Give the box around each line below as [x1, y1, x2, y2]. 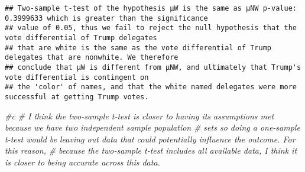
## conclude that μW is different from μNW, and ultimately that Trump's [5, 63, 301, 72]
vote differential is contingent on [5, 73, 149, 82]
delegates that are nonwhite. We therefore [5, 53, 179, 62]
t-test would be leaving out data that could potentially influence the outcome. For [5, 132, 296, 145]
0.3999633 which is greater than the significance [5, 14, 208, 22]
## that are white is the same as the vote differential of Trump [5, 43, 272, 52]
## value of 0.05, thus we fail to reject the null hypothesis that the [5, 24, 297, 33]
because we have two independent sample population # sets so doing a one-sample [5, 121, 300, 134]
